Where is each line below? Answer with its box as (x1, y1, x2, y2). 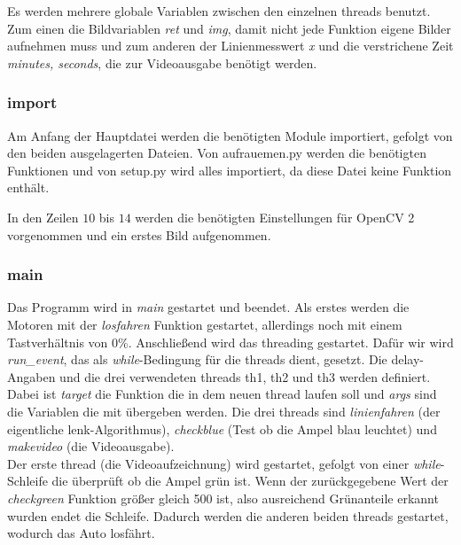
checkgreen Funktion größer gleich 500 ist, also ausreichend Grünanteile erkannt (7, 488, 439, 507)
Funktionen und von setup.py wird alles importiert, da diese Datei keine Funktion (7, 160, 452, 179)
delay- (391, 350, 424, 369)
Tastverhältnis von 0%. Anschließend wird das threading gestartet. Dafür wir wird (7, 332, 454, 351)
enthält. (7, 178, 50, 197)
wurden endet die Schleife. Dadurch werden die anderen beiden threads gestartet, (7, 506, 449, 525)
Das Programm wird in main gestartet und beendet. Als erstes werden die (7, 298, 410, 316)
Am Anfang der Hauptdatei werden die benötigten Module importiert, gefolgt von (7, 126, 453, 144)
